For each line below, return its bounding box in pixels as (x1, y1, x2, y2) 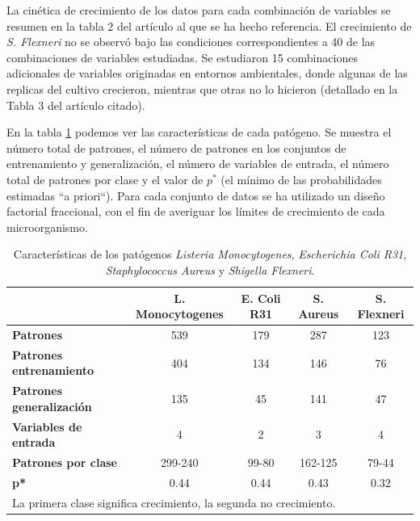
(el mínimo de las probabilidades (220, 170, 382, 187)
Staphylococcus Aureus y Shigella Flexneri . (105, 261, 315, 278)
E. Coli (241, 289, 281, 306)
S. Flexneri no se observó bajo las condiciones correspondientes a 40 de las (6, 33, 376, 50)
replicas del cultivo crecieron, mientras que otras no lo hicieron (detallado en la (6, 80, 398, 97)
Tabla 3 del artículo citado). (6, 96, 145, 113)
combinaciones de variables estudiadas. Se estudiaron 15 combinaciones (6, 48, 358, 65)
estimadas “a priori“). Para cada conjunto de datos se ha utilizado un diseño (6, 187, 385, 204)
